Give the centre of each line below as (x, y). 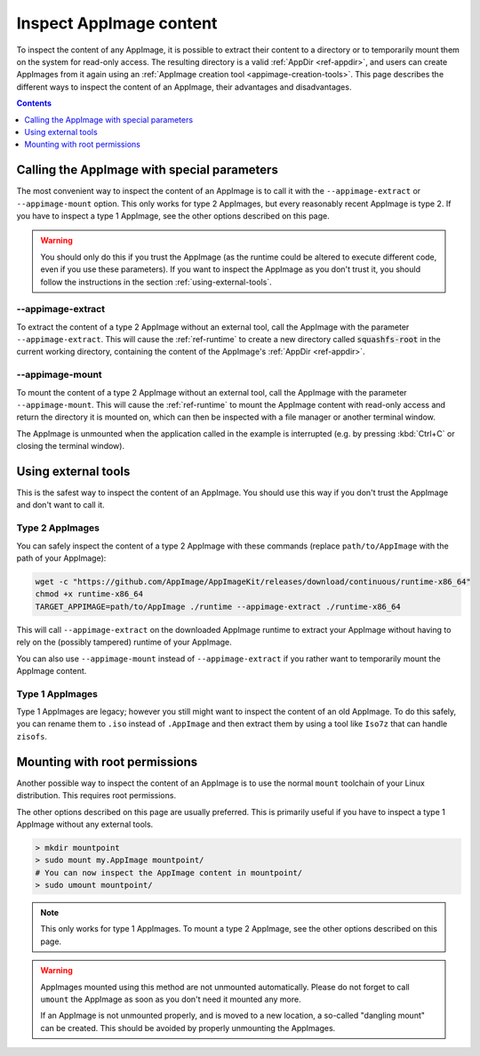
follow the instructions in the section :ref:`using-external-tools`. (156, 282)
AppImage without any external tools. (85, 824)
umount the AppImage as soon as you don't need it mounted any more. (171, 999)
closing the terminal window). (70, 446)
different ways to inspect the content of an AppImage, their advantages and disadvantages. (184, 87)
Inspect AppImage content (117, 23)
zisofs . (32, 736)
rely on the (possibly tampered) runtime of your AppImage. (124, 642)
